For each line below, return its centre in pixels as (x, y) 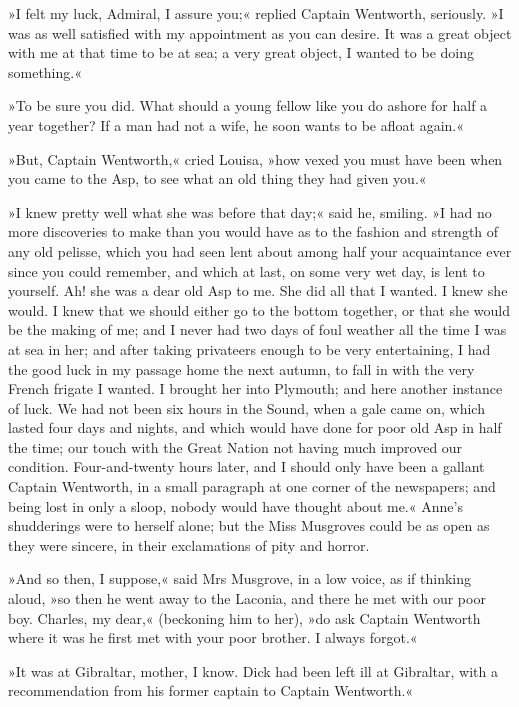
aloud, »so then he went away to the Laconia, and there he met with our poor (247, 598)
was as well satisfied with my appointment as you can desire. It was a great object (260, 32)
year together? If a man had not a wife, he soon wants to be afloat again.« (236, 124)
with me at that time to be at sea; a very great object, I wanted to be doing (241, 52)
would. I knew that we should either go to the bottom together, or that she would (259, 309)
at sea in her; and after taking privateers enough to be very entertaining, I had (249, 348)
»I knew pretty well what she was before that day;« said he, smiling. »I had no (250, 211)
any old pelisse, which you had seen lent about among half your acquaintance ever (260, 250)
